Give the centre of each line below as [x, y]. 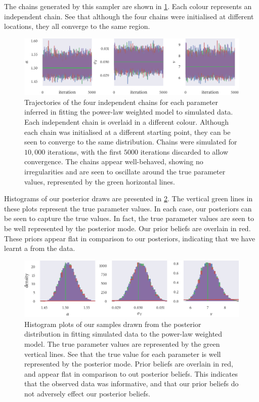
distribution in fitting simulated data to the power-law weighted [123, 334]
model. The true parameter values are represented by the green [122, 344]
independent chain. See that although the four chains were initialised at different [129, 16]
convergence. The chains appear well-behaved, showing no [114, 161]
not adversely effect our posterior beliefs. [87, 394]
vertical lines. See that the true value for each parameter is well [123, 354]
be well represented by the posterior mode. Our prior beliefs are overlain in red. [127, 228]
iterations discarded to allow [184, 151]
